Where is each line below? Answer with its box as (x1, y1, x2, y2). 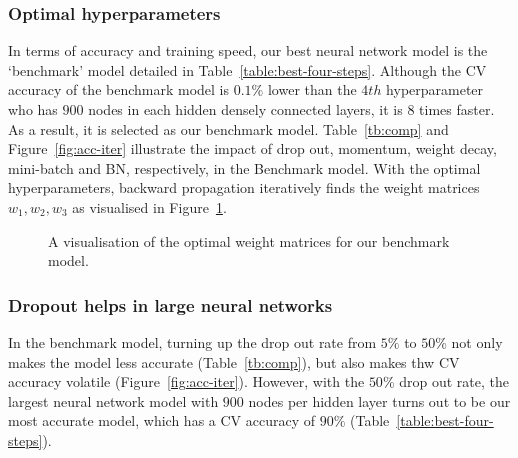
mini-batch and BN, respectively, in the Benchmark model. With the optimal (8, 157, 481, 178)
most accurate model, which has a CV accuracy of (8, 410, 316, 431)
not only (451, 331, 503, 352)
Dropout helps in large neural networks (8, 292, 333, 317)
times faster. (419, 99, 495, 119)
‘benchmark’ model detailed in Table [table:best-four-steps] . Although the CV (8, 59, 487, 80)
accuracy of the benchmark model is (8, 79, 230, 100)
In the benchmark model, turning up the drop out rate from (8, 331, 377, 352)
